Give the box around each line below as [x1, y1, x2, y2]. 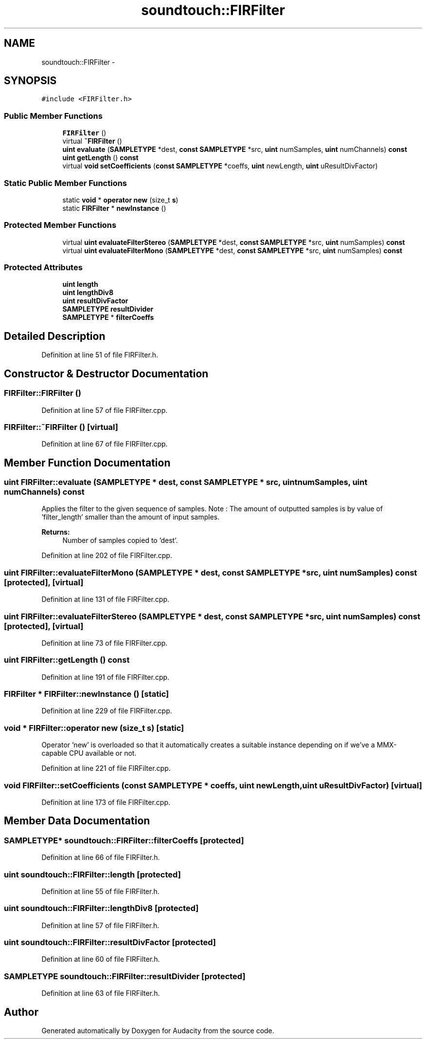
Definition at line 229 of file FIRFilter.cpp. [41, 707, 172, 715]
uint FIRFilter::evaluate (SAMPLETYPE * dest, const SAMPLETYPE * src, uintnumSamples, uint [4, 477, 368, 487]
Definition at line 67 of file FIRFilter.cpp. [41, 440, 168, 448]
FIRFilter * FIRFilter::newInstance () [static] [4, 689, 169, 699]
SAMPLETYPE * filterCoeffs [62, 313, 154, 322]
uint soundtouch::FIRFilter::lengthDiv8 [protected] [4, 903, 199, 913]
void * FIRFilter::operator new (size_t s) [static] [4, 723, 184, 733]
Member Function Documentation [4, 456, 171, 469]
